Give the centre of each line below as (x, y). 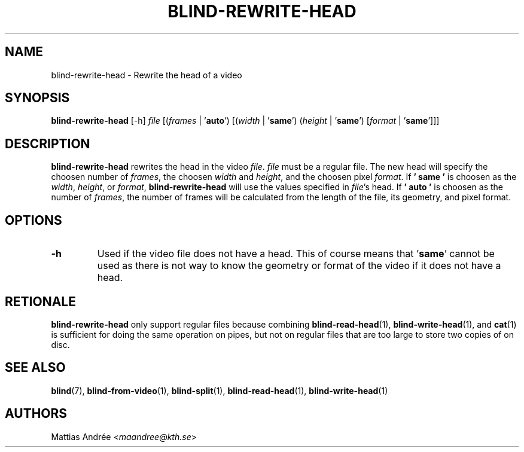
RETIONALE (40, 301)
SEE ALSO (35, 368)
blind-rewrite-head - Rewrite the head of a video (147, 75)
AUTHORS (36, 414)
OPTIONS (33, 220)
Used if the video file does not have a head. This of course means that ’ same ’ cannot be (296, 254)
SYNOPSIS (37, 98)
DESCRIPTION (48, 143)
